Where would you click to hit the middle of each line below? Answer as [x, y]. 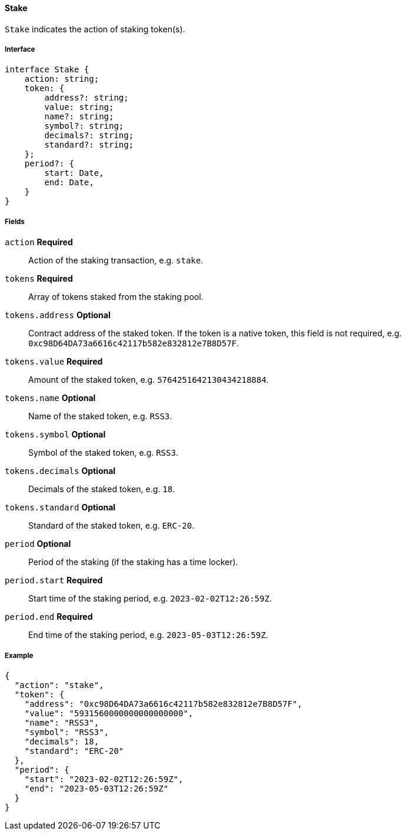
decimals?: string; [89, 136]
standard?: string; [89, 145]
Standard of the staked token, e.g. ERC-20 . [112, 526]
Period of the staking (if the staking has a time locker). [133, 562]
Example [19, 655]
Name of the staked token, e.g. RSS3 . [100, 416]
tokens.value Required [54, 362]
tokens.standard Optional [60, 507]
